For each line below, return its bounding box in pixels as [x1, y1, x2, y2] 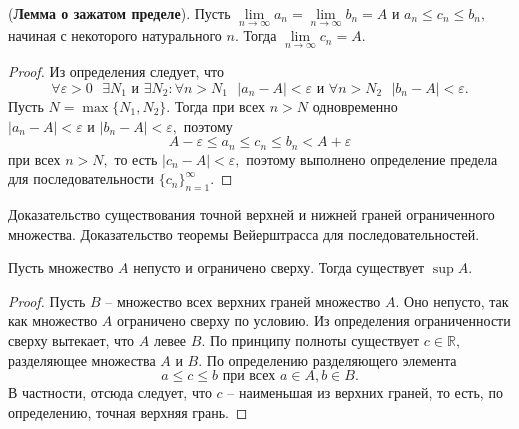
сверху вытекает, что [8, 330, 135, 351]
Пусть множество [8, 257, 114, 278]
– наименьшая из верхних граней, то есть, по [227, 382, 503, 403]
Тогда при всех [174, 96, 266, 117]
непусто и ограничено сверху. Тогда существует [133, 257, 425, 278]
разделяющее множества [8, 349, 156, 370]
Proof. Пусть [8, 290, 86, 311]
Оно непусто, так [404, 290, 509, 311]
